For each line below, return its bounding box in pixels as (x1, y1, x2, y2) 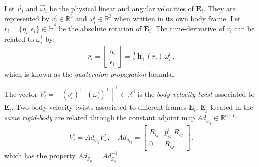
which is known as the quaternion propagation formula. (4, 68, 174, 79)
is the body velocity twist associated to (137, 88, 255, 99)
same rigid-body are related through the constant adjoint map (4, 112, 195, 123)
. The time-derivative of (151, 23, 225, 33)
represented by (4, 13, 50, 23)
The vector (4, 88, 38, 99)
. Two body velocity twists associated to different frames (11, 101, 187, 112)
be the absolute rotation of (58, 23, 142, 33)
